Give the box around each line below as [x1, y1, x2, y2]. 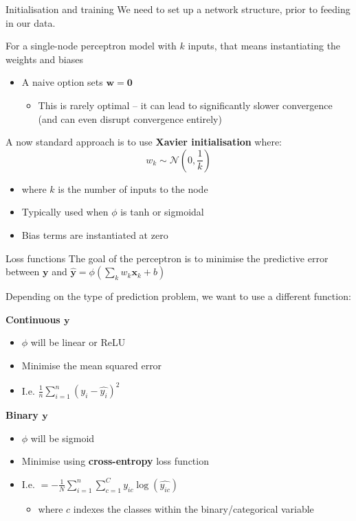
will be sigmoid [30, 430, 95, 445]
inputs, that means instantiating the [188, 38, 341, 53]
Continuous [5, 312, 60, 326]
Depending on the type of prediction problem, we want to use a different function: [5, 289, 351, 303]
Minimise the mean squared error [21, 358, 162, 372]
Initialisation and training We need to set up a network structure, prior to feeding [5, 2, 351, 16]
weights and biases [5, 51, 83, 66]
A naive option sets [21, 75, 103, 89]
